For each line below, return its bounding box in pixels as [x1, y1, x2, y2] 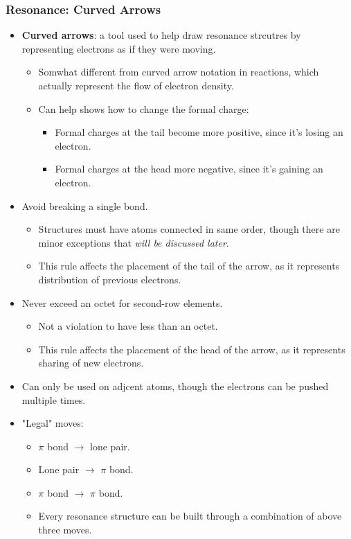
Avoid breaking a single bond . [21, 198, 148, 213]
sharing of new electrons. [38, 355, 144, 370]
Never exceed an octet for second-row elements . [21, 295, 223, 310]
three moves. [38, 522, 92, 537]
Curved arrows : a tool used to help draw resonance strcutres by [21, 28, 301, 42]
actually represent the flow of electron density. [38, 78, 234, 92]
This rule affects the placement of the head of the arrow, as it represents [38, 342, 345, 356]
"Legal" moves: [21, 416, 84, 430]
